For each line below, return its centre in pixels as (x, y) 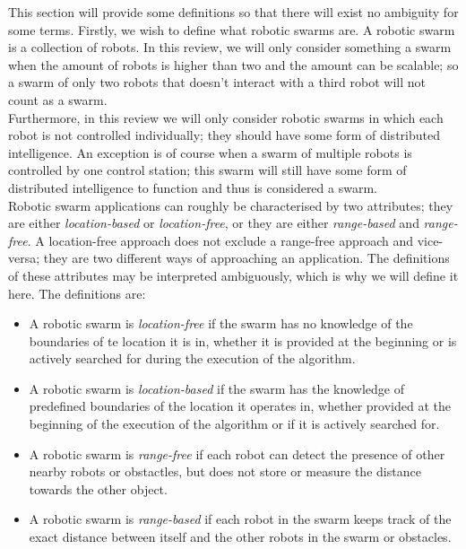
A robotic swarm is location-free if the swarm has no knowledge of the (221, 323)
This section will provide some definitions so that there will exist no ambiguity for (233, 12)
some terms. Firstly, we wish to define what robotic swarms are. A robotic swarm (232, 29)
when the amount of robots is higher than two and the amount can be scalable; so (233, 64)
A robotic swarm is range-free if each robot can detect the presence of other (237, 453)
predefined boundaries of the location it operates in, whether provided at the (240, 406)
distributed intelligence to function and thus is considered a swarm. (193, 187)
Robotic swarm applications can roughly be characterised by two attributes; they (231, 205)
